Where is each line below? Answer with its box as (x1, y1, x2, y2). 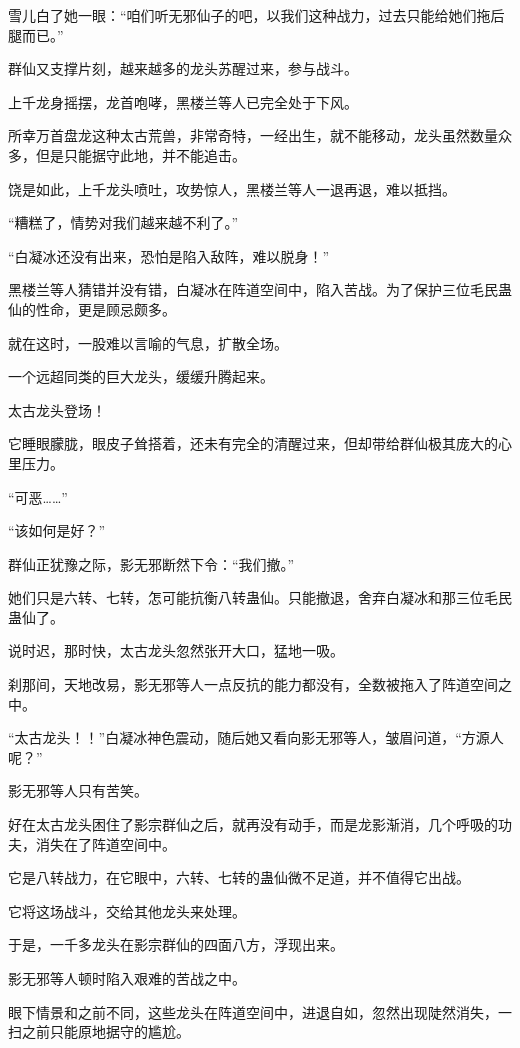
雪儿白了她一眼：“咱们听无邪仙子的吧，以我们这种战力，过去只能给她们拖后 (8, 5, 505, 25)
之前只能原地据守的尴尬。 (21, 1021, 190, 1042)
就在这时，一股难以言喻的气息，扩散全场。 (8, 332, 288, 353)
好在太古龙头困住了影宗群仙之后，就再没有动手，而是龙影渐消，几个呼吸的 (8, 814, 498, 835)
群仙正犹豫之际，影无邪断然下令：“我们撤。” (8, 553, 295, 574)
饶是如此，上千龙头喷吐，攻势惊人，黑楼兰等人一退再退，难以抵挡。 (8, 178, 456, 199)
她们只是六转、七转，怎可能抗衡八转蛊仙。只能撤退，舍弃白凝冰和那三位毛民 (8, 587, 512, 608)
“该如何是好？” (8, 520, 106, 541)
